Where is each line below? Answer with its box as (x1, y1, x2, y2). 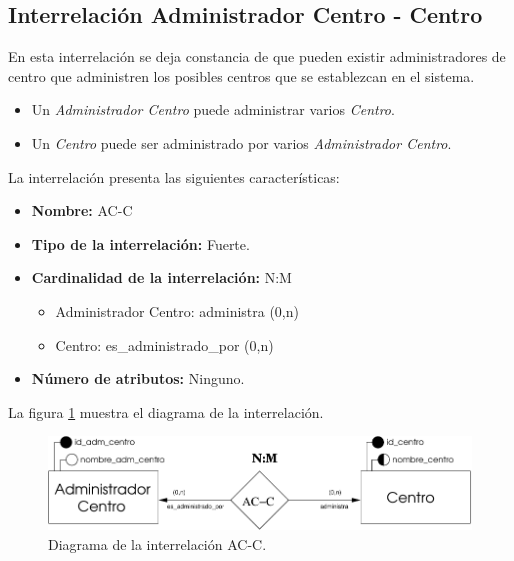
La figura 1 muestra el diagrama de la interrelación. (8, 401, 324, 422)
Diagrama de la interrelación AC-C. (48, 533, 267, 554)
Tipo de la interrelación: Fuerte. (31, 233, 250, 254)
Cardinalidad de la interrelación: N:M (31, 267, 292, 288)
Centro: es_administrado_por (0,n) (55, 334, 274, 355)
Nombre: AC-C (31, 200, 133, 221)
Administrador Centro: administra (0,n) (55, 300, 299, 321)
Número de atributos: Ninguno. (31, 368, 245, 389)
